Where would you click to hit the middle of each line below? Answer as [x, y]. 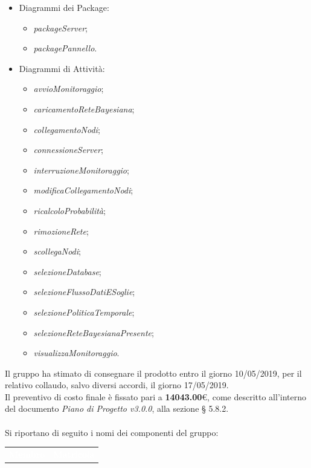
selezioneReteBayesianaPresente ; [94, 332]
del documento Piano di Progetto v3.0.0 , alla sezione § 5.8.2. [117, 408]
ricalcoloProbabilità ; [69, 210]
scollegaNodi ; [57, 251]
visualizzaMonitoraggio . [76, 353]
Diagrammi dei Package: [64, 7]
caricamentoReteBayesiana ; [84, 109]
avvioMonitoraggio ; [69, 89]
